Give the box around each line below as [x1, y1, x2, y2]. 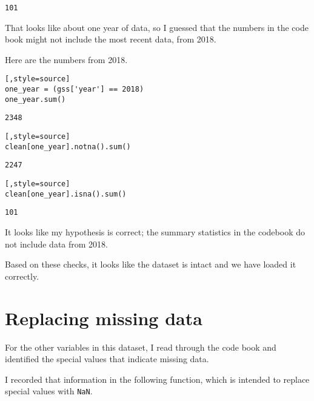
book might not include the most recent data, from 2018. [5, 33, 216, 45]
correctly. [5, 269, 39, 282]
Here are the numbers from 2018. [5, 53, 128, 66]
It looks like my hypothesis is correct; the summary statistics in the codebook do [5, 226, 305, 238]
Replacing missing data [5, 305, 202, 330]
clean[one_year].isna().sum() [5, 189, 127, 198]
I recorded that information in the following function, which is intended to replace [5, 372, 310, 385]
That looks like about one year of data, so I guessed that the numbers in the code [5, 21, 309, 33]
